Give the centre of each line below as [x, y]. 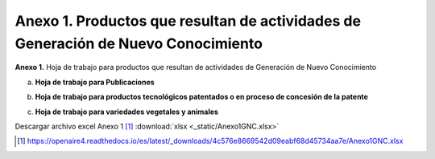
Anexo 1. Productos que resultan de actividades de [188, 21]
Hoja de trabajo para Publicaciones [95, 82]
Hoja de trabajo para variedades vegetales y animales [127, 112]
